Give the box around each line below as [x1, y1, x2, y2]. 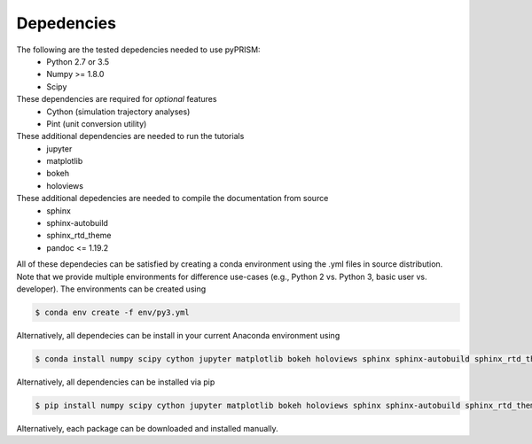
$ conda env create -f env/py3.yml [35, 307, 190, 317]
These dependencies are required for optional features [16, 94, 217, 105]
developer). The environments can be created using [16, 284, 207, 294]
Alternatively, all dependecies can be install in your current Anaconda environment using [16, 330, 340, 340]
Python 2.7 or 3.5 [46, 56, 110, 66]
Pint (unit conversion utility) [46, 118, 147, 129]
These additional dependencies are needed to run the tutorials [16, 131, 245, 142]
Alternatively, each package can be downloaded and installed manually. [16, 423, 278, 433]
